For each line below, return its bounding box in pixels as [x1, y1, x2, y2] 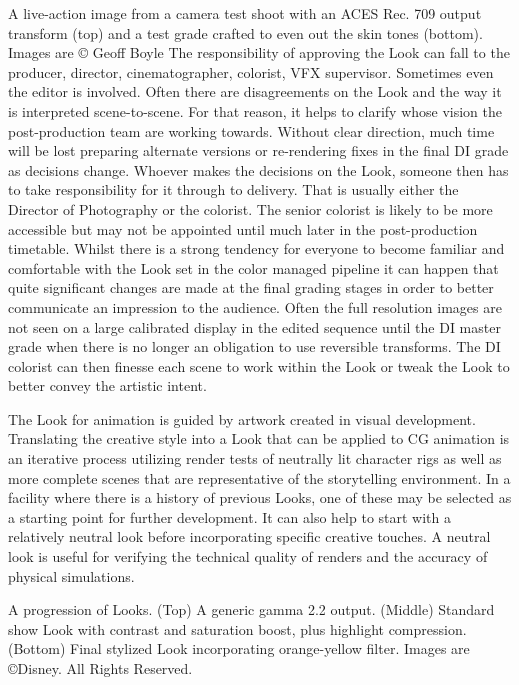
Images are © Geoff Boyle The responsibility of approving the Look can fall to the [8, 42, 510, 63]
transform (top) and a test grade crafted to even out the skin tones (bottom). [8, 22, 483, 43]
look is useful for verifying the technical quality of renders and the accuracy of [8, 546, 488, 567]
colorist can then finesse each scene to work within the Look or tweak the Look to [8, 355, 510, 376]
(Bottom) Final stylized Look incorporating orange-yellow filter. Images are [8, 638, 470, 659]
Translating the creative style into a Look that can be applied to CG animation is [8, 428, 510, 449]
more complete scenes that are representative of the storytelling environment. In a [8, 467, 511, 488]
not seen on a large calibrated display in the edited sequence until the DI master [8, 316, 501, 337]
